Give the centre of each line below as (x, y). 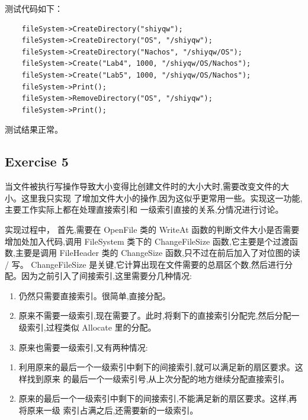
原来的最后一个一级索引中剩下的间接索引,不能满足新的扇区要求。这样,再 (158, 398)
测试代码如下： (34, 8)
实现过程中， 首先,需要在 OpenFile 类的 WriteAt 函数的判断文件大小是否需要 (152, 229)
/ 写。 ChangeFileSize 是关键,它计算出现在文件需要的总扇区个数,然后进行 (145, 264)
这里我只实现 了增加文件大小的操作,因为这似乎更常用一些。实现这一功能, (162, 198)
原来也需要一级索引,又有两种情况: (83, 347)
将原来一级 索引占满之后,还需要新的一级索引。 (108, 410)
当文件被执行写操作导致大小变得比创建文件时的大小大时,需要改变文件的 (143, 186)
